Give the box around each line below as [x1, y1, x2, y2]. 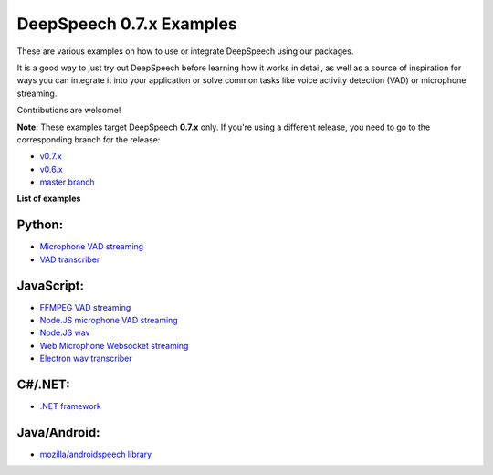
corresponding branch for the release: [16, 133, 161, 145]
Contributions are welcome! [16, 105, 121, 116]
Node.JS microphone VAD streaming [39, 315, 178, 326]
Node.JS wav [39, 327, 90, 338]
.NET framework [39, 401, 102, 412]
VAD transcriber [39, 254, 100, 265]
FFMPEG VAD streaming [39, 301, 131, 312]
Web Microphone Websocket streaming [39, 340, 189, 351]
